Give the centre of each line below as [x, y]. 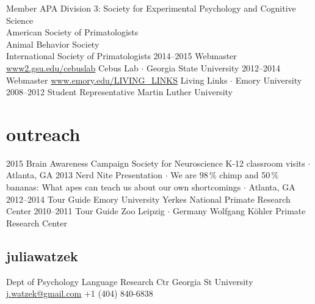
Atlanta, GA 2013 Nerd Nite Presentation [84, 175]
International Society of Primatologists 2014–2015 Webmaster [121, 56]
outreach [43, 133]
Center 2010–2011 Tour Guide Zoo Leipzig [85, 211]
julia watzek [42, 255]
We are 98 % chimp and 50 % [225, 175]
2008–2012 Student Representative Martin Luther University [119, 92]
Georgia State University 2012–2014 [213, 67]
